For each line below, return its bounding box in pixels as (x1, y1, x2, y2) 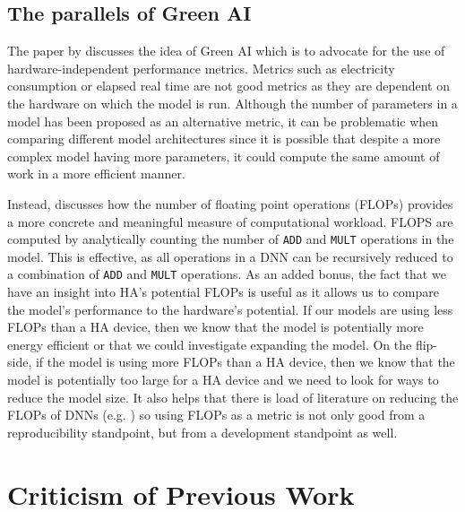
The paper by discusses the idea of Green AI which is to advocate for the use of (7, 41, 445, 60)
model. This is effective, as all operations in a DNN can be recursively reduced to (7, 247, 453, 265)
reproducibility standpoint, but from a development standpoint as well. (7, 422, 398, 441)
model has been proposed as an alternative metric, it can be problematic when (7, 111, 439, 130)
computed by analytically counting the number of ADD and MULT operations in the (7, 230, 454, 248)
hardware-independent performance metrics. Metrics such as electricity (7, 58, 395, 77)
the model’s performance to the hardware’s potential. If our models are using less (7, 299, 453, 318)
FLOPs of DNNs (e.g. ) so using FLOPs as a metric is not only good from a (7, 405, 426, 424)
